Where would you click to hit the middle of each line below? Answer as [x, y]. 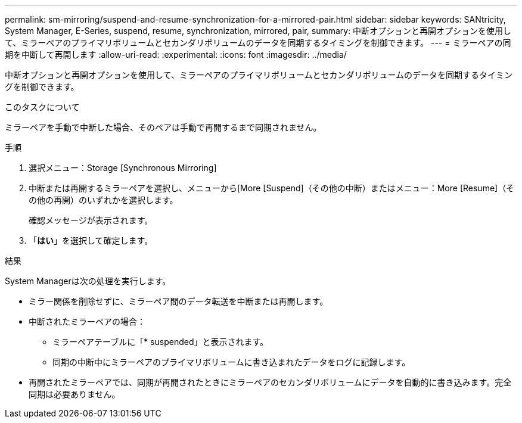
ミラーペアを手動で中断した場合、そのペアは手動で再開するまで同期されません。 [163, 127]
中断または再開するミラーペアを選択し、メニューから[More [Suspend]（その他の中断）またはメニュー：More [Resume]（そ [272, 188]
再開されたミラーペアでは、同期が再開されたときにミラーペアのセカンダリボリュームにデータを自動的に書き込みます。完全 [270, 382]
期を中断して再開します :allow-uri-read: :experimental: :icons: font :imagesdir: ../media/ [176, 55]
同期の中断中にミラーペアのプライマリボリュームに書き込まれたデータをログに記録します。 [232, 362]
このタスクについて [42, 107]
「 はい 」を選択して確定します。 [91, 240]
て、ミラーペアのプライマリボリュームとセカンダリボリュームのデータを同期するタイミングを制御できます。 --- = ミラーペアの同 [258, 43]
